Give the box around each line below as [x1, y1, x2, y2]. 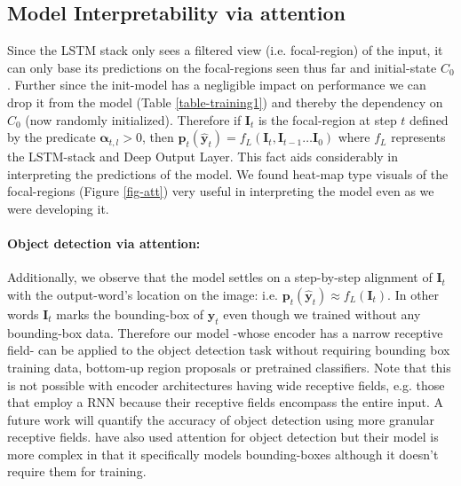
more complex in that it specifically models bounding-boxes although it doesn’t [7, 444, 439, 463]
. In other [387, 285, 440, 303]
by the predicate [7, 128, 96, 146]
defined [409, 110, 449, 129]
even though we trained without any [223, 304, 421, 323]
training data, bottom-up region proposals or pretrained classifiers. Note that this [7, 357, 451, 376]
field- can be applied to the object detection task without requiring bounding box [7, 341, 450, 359]
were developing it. [7, 199, 109, 217]
